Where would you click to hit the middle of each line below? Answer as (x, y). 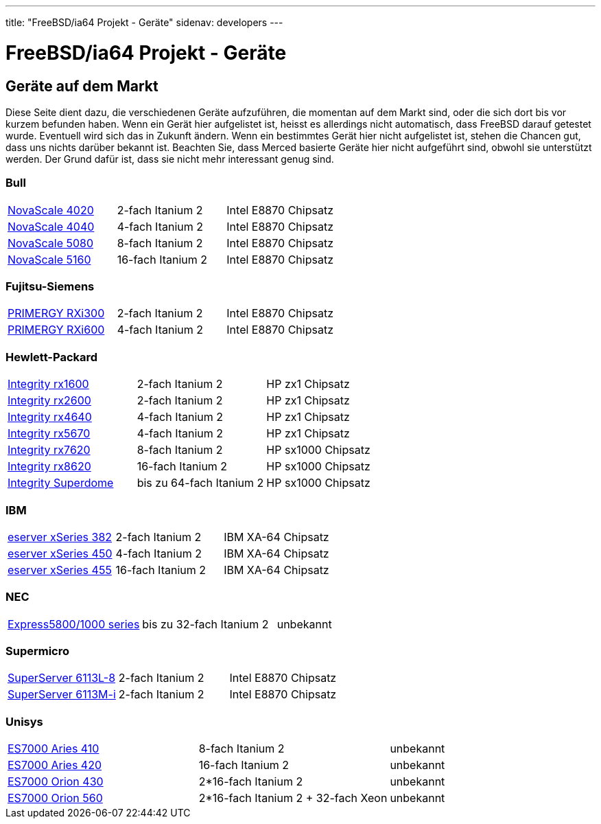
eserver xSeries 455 (60, 570)
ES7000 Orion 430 (56, 782)
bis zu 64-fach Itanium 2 (200, 483)
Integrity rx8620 (49, 467)
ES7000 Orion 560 (55, 798)
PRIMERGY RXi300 (56, 313)
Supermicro (38, 651)
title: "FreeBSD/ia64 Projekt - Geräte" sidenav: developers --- (144, 22)
